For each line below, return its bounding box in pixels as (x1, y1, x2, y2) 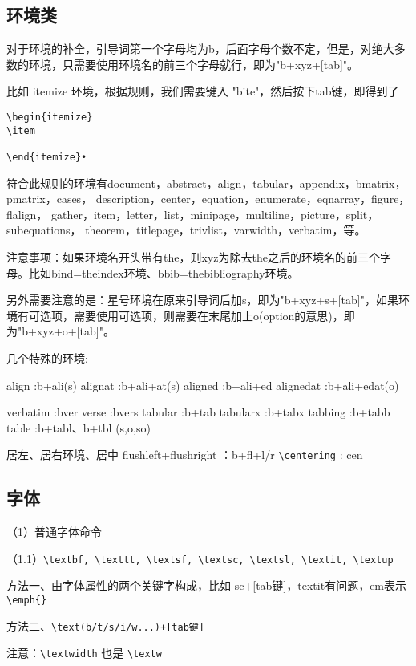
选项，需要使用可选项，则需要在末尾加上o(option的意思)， (39, 307, 344, 323)
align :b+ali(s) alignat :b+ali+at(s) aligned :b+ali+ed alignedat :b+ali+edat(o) (6, 376, 399, 393)
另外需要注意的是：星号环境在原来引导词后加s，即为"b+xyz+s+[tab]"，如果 (6, 291, 398, 308)
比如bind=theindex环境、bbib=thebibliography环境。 (28, 264, 299, 281)
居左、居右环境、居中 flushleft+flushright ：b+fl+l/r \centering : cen (6, 446, 363, 463)
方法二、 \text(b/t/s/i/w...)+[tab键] (6, 617, 204, 634)
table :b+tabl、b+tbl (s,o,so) (6, 419, 151, 436)
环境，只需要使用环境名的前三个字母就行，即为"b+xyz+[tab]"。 (28, 55, 359, 72)
